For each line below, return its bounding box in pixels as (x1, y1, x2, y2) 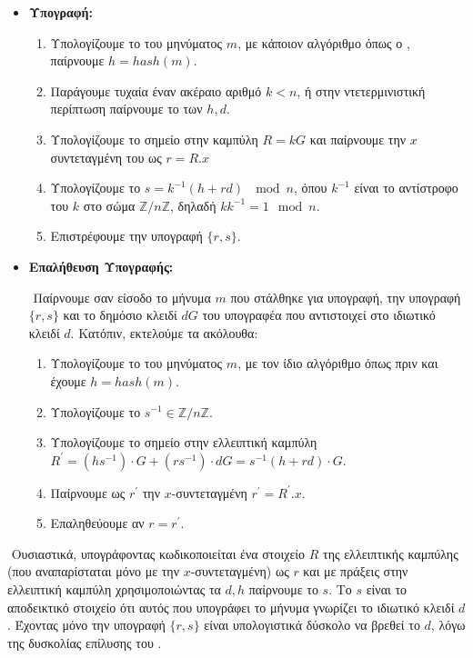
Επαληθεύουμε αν (50, 513, 145, 533)
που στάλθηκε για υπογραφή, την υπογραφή (230, 287, 461, 306)
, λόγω (430, 615, 466, 634)
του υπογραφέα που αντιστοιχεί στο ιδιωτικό (202, 305, 436, 324)
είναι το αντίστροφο (354, 178, 458, 197)
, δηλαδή (169, 195, 216, 214)
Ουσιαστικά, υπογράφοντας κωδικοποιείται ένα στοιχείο (11, 543, 306, 563)
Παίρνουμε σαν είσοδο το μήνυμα (33, 287, 211, 306)
